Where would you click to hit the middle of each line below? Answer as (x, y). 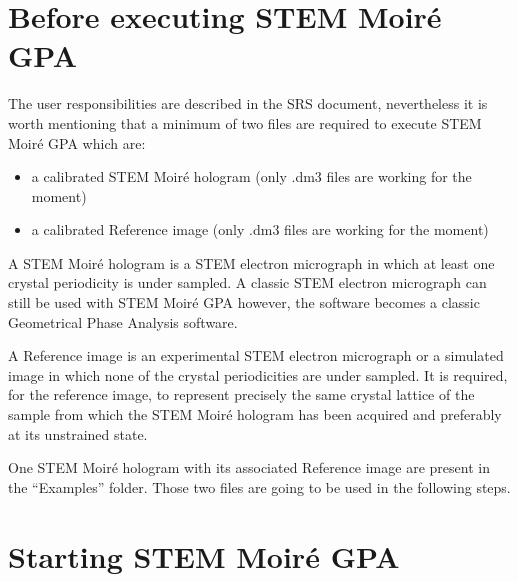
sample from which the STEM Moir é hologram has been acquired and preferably (255, 414)
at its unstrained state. (78, 433)
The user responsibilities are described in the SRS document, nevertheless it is (248, 103)
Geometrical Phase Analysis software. (123, 321)
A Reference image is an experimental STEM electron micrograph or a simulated (256, 355)
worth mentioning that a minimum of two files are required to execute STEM (245, 122)
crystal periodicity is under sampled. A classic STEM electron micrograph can (247, 282)
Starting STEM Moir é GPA (204, 555)
